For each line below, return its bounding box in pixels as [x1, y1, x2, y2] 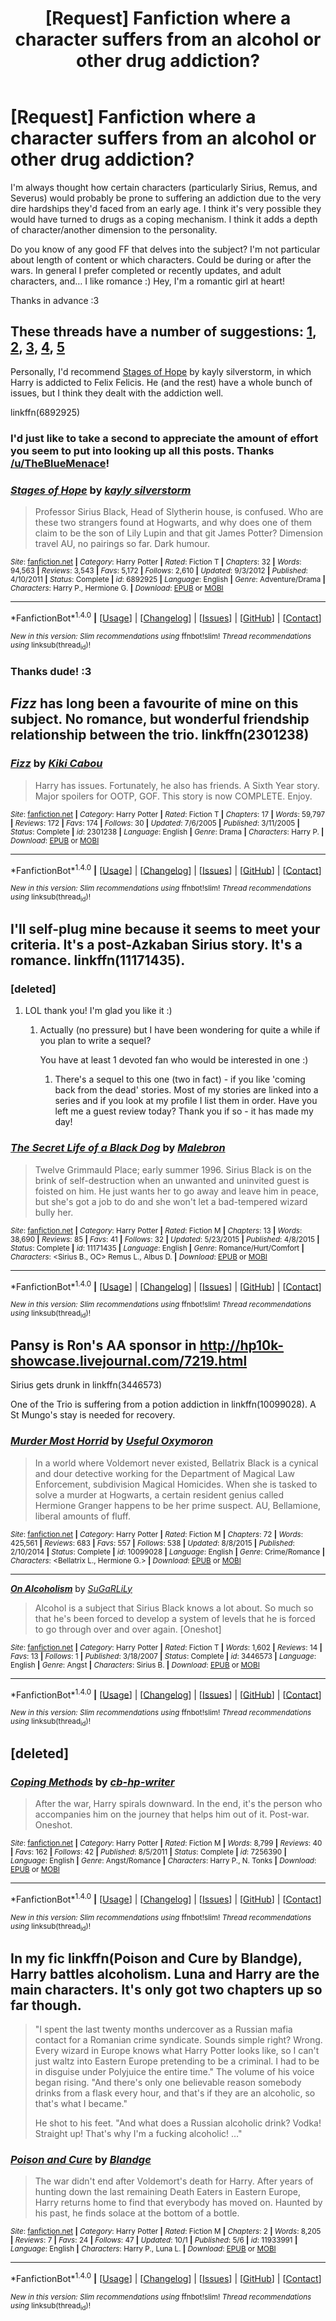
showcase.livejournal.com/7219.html [10, 1352, 248, 1369]
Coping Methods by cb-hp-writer [10, 1775, 175, 1789]
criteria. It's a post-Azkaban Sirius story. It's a [10, 936, 303, 953]
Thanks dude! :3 [10, 664, 92, 678]
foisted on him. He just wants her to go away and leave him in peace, [34, 1185, 320, 1197]
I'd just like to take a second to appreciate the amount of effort [10, 431, 319, 445]
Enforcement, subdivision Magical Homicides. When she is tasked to [34, 1478, 318, 1490]
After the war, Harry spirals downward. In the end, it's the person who [34, 1798, 323, 1810]
